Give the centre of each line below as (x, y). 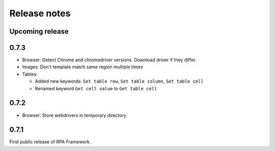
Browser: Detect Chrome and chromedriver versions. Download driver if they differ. (109, 60)
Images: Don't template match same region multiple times (82, 67)
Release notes (40, 13)
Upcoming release (39, 31)
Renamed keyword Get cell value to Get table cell (96, 88)
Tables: (30, 74)
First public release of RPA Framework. (50, 142)
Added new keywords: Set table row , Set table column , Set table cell (119, 81)
